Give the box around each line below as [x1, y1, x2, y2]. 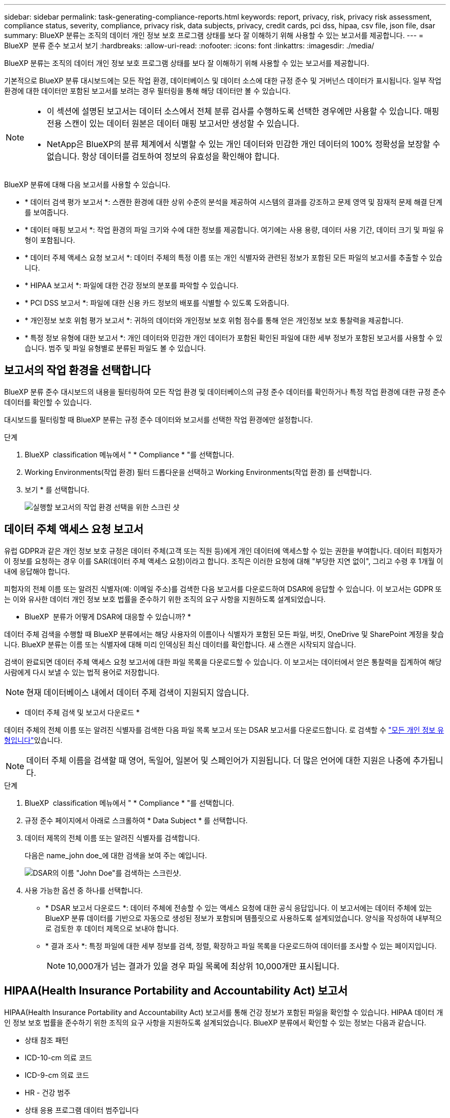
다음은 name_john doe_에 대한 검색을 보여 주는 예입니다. [25, 850, 207, 860]
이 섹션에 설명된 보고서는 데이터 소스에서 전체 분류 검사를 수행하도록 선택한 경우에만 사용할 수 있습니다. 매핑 [47, 106, 440, 116]
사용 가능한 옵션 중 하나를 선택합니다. [25, 885, 143, 895]
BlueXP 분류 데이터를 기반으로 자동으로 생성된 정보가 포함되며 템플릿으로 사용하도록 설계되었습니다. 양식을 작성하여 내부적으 [45, 913, 442, 922]
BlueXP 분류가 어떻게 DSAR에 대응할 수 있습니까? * [25, 612, 191, 621]
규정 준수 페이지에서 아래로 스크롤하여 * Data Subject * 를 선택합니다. [25, 815, 248, 825]
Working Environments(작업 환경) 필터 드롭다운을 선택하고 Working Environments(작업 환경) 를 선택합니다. [25, 467, 372, 476]
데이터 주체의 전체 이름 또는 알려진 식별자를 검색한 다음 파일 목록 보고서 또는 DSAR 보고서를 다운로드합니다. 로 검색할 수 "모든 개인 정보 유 [4, 725, 444, 734]
